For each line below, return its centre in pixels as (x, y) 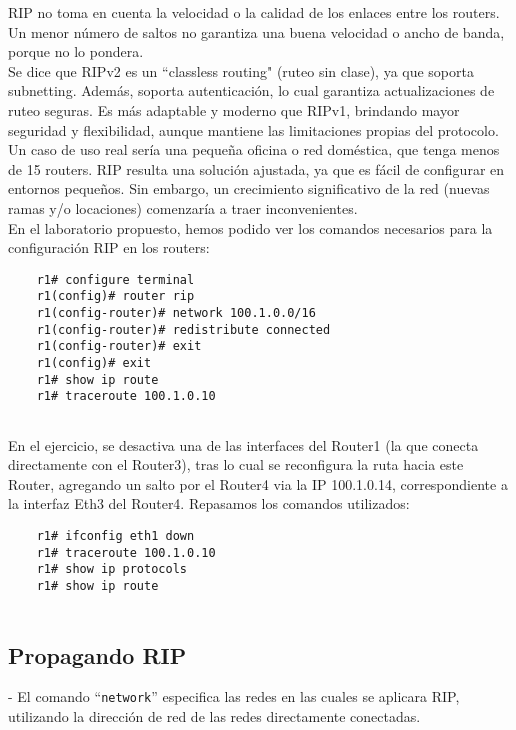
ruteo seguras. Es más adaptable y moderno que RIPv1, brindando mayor (234, 109)
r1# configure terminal (115, 279)
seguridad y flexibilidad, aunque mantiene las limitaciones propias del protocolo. (253, 129)
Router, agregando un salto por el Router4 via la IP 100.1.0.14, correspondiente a (258, 483)
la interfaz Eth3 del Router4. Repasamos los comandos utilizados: (209, 503)
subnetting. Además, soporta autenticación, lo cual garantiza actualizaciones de (251, 90)
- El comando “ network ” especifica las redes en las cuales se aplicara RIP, (234, 696)
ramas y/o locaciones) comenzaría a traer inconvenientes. (183, 207)
